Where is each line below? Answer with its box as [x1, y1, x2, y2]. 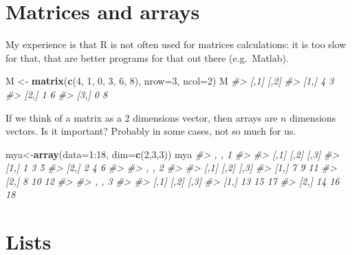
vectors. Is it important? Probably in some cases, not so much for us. [5, 124, 296, 138]
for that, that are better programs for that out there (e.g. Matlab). [5, 50, 289, 65]
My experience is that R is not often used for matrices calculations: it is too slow [5, 37, 346, 52]
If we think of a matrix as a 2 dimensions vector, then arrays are [5, 110, 278, 124]
